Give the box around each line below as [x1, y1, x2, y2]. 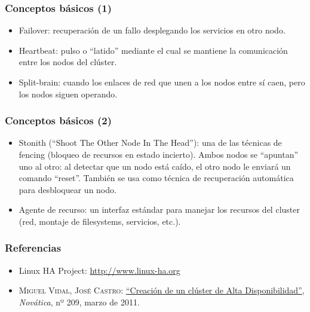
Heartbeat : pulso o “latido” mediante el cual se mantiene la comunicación [19, 44, 288, 56]
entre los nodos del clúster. [19, 56, 117, 68]
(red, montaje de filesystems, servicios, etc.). [19, 215, 181, 227]
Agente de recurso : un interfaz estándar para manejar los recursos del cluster [19, 203, 300, 216]
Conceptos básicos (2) [5, 113, 112, 128]
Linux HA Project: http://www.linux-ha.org [19, 264, 180, 276]
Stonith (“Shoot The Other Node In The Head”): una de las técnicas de [19, 136, 282, 149]
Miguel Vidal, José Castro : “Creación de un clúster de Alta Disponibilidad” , [19, 284, 305, 296]
